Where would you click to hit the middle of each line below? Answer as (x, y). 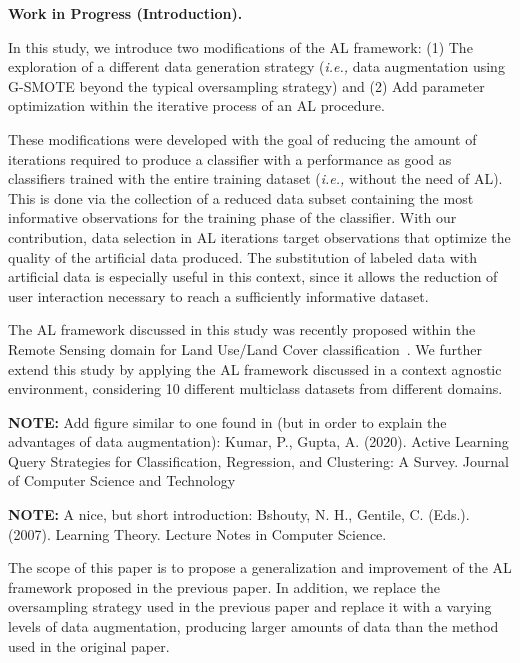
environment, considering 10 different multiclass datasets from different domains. (255, 388)
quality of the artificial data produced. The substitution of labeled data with (242, 256)
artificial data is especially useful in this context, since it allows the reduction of (253, 276)
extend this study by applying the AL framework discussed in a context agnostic (255, 368)
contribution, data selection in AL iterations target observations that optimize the (259, 236)
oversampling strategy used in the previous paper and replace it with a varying (250, 606)
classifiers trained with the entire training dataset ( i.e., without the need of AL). (255, 178)
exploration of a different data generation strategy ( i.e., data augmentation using (256, 66)
